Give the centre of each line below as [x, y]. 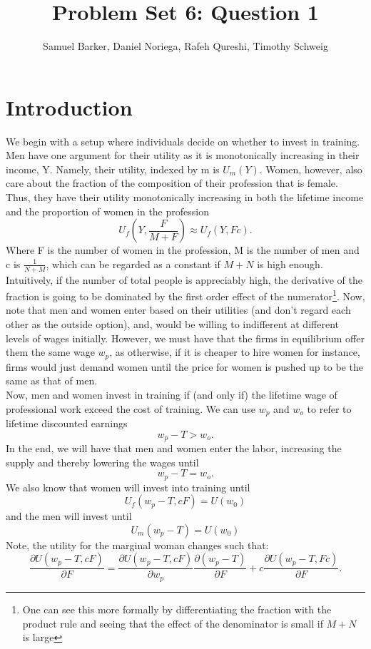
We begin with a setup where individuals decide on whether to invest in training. [183, 141]
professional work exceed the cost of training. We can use [131, 408]
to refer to [329, 408]
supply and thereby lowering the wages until [102, 462]
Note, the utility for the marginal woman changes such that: [137, 545]
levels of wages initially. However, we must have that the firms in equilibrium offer [185, 338]
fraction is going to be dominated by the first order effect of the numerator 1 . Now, [185, 295]
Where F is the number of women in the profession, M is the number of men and [183, 250]
